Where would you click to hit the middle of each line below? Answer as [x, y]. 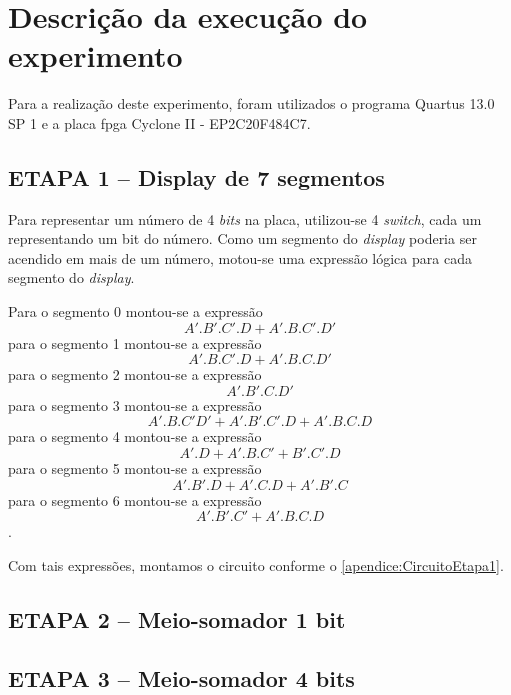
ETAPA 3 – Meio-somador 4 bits [181, 677]
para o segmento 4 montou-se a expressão [135, 436]
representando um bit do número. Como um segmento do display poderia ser [242, 238]
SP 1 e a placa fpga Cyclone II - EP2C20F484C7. [159, 122]
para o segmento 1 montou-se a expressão [135, 342]
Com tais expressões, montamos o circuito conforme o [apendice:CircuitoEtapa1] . [256, 564]
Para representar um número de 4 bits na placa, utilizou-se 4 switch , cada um [245, 218]
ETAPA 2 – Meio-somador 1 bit [177, 618]
